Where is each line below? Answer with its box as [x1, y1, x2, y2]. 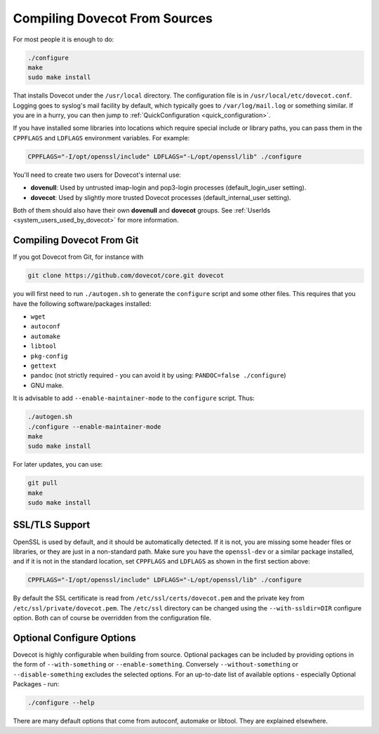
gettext [30, 362, 58, 370]
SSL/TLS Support [13, 519, 91, 531]
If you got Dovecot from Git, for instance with [13, 253, 144, 261]
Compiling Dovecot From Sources [13, 11, 213, 26]
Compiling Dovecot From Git [13, 234, 139, 246]
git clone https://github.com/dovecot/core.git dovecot [27, 272, 225, 280]
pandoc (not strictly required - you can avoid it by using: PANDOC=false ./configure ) [30, 371, 287, 380]
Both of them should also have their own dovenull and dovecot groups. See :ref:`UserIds [13, 206, 270, 214]
